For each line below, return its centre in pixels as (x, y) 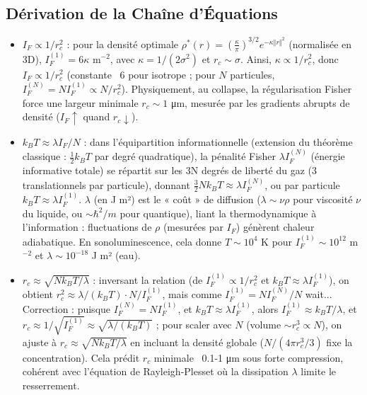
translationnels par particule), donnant (106, 184)
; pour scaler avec (194, 324)
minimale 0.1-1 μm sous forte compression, (249, 357)
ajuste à (40, 342)
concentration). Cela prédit (81, 357)
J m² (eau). (116, 255)
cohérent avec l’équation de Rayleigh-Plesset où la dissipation (155, 371)
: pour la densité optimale (123, 44)
